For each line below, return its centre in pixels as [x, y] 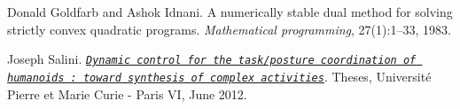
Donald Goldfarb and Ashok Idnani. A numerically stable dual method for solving [230, 12]
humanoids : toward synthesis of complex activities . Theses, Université [219, 76]
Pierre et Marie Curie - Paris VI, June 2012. [127, 93]
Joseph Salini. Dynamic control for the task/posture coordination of [212, 59]
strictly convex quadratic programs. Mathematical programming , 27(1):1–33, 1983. [229, 29]
